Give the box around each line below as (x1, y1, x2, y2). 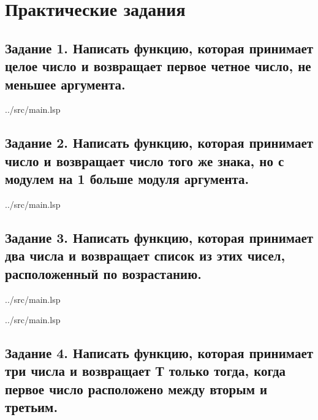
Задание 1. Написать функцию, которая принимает (5, 38, 314, 57)
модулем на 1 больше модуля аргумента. (5, 169, 249, 188)
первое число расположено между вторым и (5, 379, 268, 398)
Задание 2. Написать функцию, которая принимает (5, 133, 314, 152)
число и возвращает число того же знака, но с (5, 151, 284, 170)
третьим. (5, 397, 58, 416)
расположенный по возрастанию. (5, 264, 202, 283)
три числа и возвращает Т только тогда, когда (5, 361, 286, 380)
